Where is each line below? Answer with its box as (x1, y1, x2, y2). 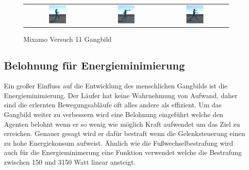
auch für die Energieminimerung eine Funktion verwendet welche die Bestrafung (4, 147, 242, 157)
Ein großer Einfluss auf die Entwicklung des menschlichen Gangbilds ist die (4, 81, 228, 91)
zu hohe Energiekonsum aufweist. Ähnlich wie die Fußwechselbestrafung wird (4, 137, 233, 148)
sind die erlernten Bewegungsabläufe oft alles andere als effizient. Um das (4, 100, 222, 110)
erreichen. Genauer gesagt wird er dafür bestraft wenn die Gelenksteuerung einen (4, 128, 245, 138)
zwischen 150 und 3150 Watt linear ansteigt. (4, 156, 136, 167)
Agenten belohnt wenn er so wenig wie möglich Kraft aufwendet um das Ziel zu (4, 119, 240, 129)
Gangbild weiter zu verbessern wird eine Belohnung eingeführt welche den (4, 109, 224, 119)
